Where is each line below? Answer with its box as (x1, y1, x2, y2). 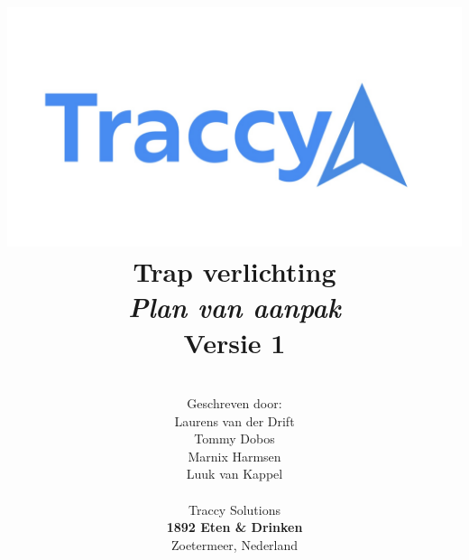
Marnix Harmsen (188, 446, 281, 465)
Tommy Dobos (194, 429, 275, 448)
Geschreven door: (187, 394, 282, 413)
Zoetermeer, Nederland (170, 535, 299, 554)
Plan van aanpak (128, 288, 341, 326)
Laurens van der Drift (174, 411, 295, 430)
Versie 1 (183, 323, 286, 360)
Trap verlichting (133, 253, 336, 290)
